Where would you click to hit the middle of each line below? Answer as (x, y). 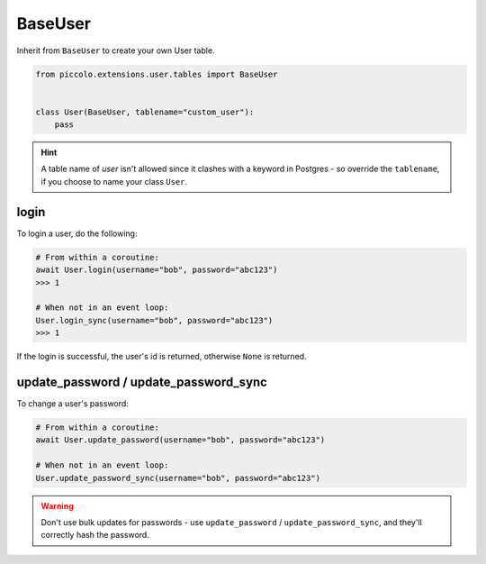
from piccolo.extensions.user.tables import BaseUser (157, 74)
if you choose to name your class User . (114, 181)
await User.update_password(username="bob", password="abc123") (180, 440)
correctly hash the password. (95, 535)
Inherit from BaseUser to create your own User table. (116, 50)
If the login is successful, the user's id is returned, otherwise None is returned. (162, 357)
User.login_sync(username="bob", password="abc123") (154, 320)
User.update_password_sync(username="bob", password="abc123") (178, 478)
